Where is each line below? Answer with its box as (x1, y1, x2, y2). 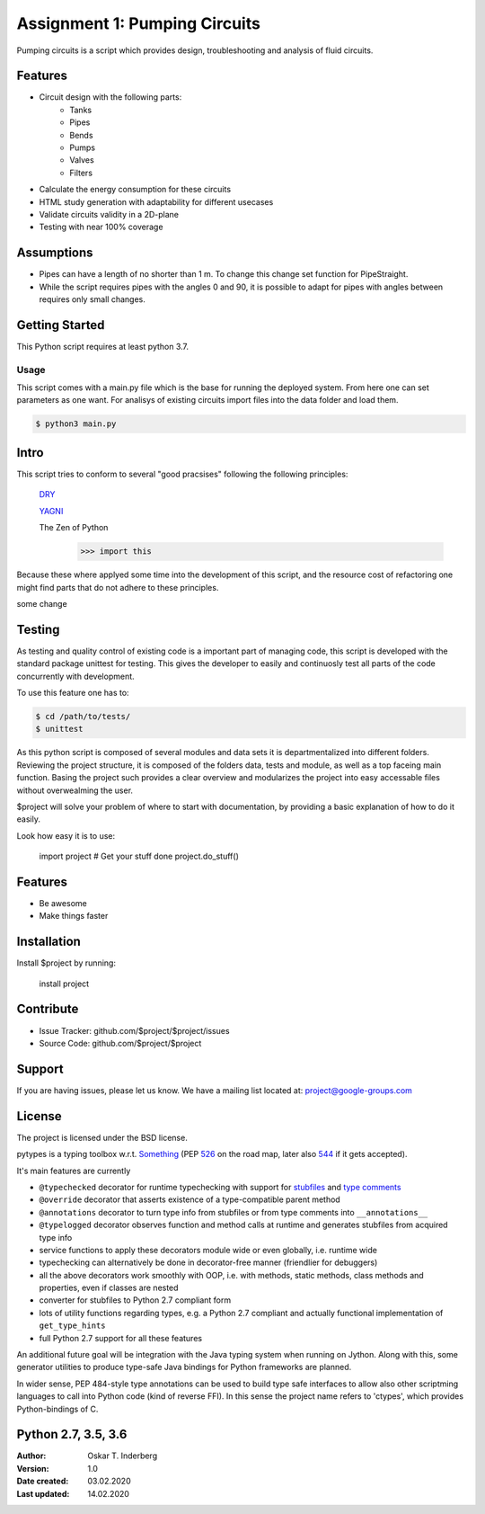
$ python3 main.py (35, 419, 117, 429)
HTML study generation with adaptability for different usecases (39, 196, 274, 207)
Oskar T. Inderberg (87, 1450, 157, 1461)
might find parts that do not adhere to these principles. (16, 582, 219, 592)
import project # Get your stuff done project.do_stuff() (39, 851, 240, 862)
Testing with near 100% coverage (39, 221, 163, 233)
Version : (16, 1463, 49, 1474)
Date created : (16, 1475, 69, 1487)
